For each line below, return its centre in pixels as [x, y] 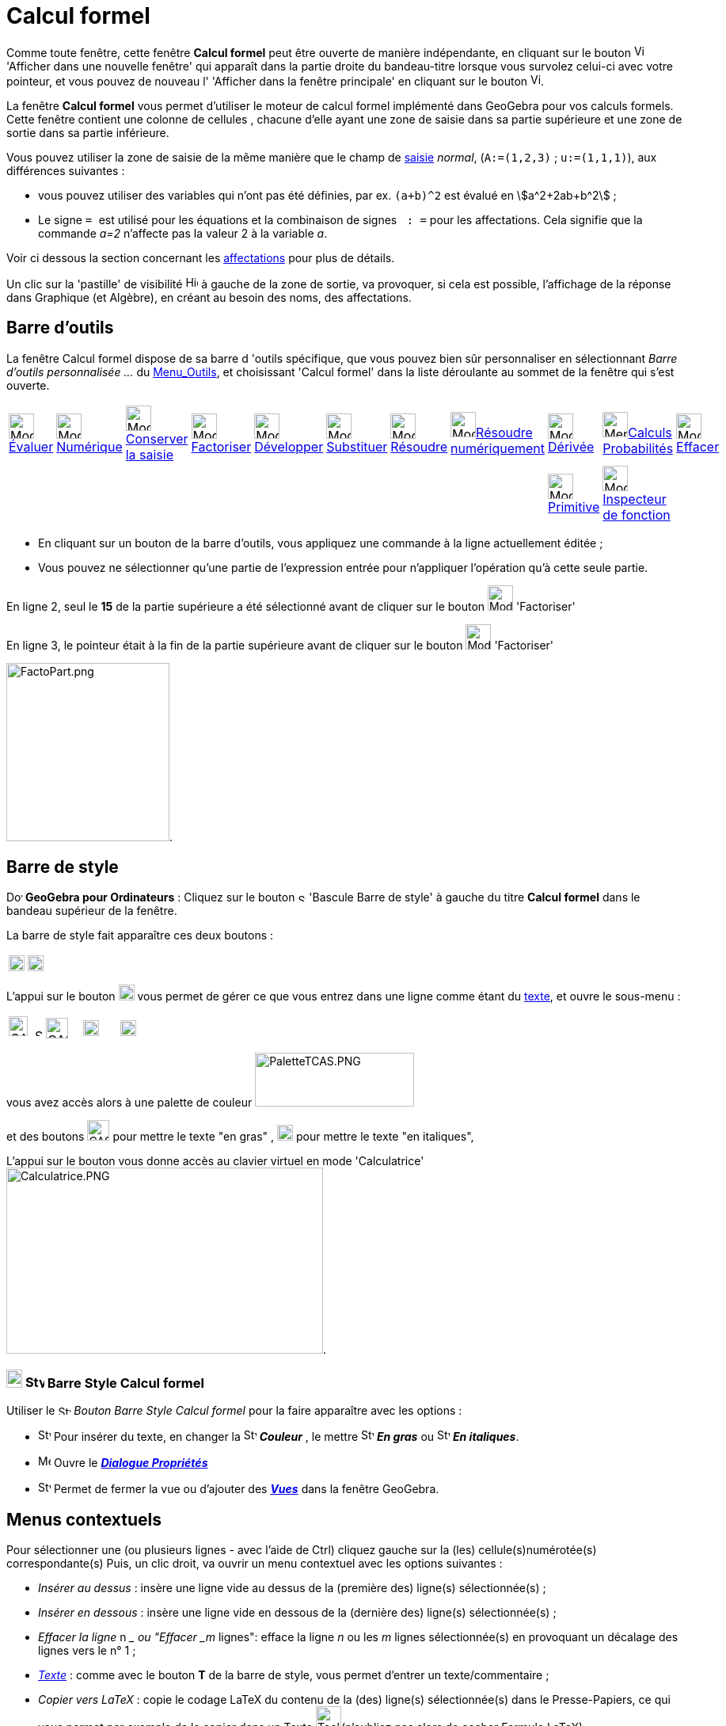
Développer [289, 446]
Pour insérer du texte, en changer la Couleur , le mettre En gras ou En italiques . [286, 1437]
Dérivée [571, 446]
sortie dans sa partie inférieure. [88, 132]
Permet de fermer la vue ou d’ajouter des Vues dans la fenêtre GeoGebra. [246, 1489]
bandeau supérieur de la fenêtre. [92, 911]
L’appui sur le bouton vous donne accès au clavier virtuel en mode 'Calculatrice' [215, 1161]
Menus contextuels [84, 1519]
